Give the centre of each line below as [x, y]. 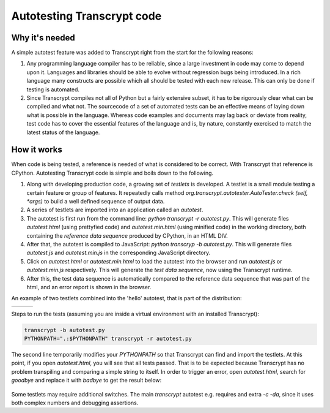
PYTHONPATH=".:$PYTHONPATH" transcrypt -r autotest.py [108, 339]
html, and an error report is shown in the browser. [89, 287]
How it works [37, 150]
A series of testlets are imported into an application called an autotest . [115, 210]
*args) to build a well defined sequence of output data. [96, 202]
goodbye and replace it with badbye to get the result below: [86, 381]
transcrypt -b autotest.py [64, 330]
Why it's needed [43, 38]
